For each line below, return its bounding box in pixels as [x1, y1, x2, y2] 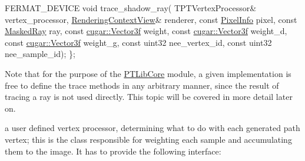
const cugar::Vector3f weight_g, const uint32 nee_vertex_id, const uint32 [5, 36, 272, 48]
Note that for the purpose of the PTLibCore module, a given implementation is [5, 67, 291, 79]
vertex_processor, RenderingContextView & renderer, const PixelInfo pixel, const [5, 13, 297, 25]
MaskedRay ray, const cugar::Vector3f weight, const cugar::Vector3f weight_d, [5, 25, 287, 37]
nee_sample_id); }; [5, 48, 75, 60]
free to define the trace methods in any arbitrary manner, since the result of [5, 79, 279, 91]
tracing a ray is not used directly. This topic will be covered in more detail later [5, 90, 293, 103]
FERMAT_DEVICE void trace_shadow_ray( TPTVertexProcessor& [5, 2, 257, 14]
